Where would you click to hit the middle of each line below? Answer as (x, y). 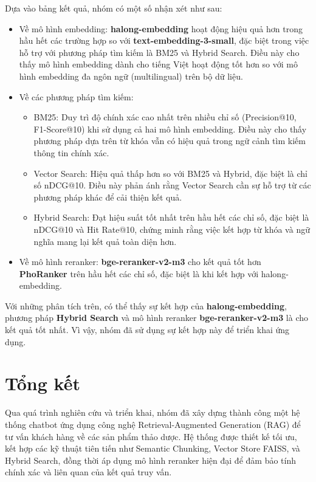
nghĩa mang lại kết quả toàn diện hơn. (105, 241)
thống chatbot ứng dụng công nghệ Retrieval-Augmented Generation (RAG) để (153, 424)
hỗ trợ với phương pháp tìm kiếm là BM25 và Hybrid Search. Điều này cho (159, 52)
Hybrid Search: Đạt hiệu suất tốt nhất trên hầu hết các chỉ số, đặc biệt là (171, 217)
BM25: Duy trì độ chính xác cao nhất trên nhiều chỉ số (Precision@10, (165, 117)
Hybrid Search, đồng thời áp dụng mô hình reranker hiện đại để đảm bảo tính (150, 460)
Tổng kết (43, 383)
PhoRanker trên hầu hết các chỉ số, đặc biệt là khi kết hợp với (139, 273)
